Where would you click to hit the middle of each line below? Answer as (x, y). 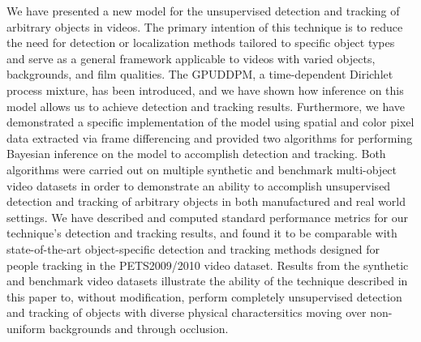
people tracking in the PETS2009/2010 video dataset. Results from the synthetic (208, 265)
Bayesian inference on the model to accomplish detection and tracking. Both (196, 154)
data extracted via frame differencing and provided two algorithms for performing (210, 137)
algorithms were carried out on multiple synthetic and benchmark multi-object (202, 169)
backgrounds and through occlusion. (139, 328)
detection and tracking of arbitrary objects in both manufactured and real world (206, 201)
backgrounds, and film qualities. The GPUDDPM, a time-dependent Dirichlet (200, 74)
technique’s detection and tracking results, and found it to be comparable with (202, 233)
